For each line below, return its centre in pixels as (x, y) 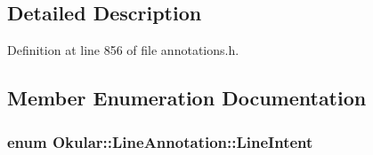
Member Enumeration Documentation (187, 98)
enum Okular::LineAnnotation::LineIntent (160, 141)
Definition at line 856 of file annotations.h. (123, 50)
